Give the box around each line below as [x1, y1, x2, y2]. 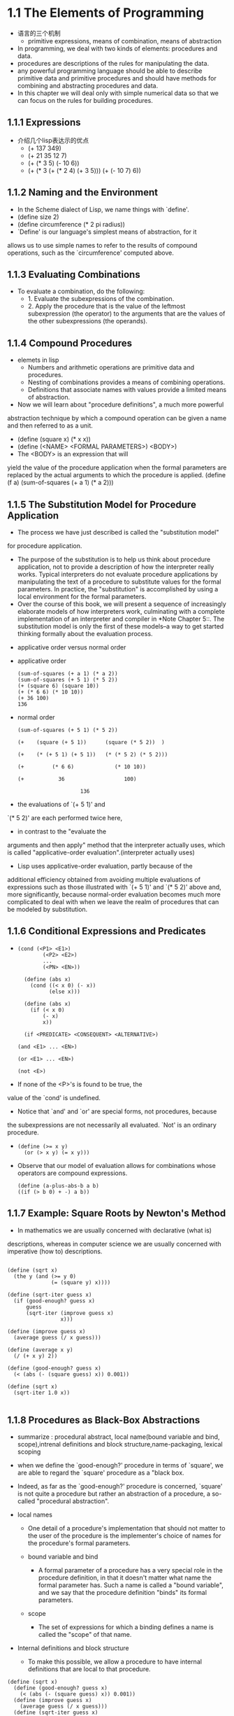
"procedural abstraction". [36, 1497, 110, 1505]
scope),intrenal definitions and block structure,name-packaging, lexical [17, 1440, 223, 1449]
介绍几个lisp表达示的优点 [17, 136, 89, 144]
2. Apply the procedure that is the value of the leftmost [27, 302, 186, 311]
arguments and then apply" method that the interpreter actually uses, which [7, 841, 226, 849]
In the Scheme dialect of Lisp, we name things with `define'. [17, 205, 190, 213]
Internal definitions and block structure [17, 1644, 129, 1652]
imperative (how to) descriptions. [7, 1247, 103, 1256]
